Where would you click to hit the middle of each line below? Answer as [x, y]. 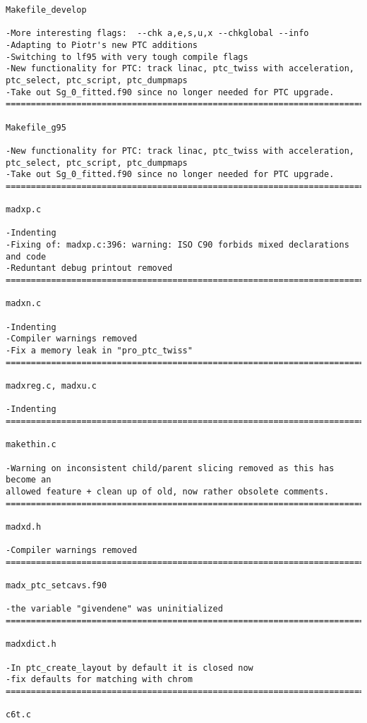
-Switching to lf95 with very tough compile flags [127, 57]
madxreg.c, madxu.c [51, 386]
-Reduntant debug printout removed [89, 268]
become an [29, 480]
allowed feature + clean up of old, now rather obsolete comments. [168, 491]
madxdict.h [31, 644]
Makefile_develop [46, 10]
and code [26, 256]
